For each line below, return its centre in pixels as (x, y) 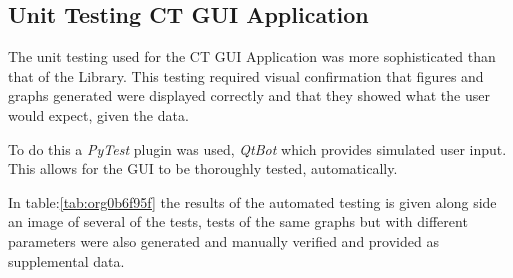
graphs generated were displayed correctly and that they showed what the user (249, 95)
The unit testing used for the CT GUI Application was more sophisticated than (252, 56)
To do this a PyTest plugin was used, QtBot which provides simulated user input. (257, 148)
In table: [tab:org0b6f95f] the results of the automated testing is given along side (252, 201)
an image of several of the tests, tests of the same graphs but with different (238, 221)
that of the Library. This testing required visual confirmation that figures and (246, 75)
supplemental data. (66, 260)
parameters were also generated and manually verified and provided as (223, 240)
